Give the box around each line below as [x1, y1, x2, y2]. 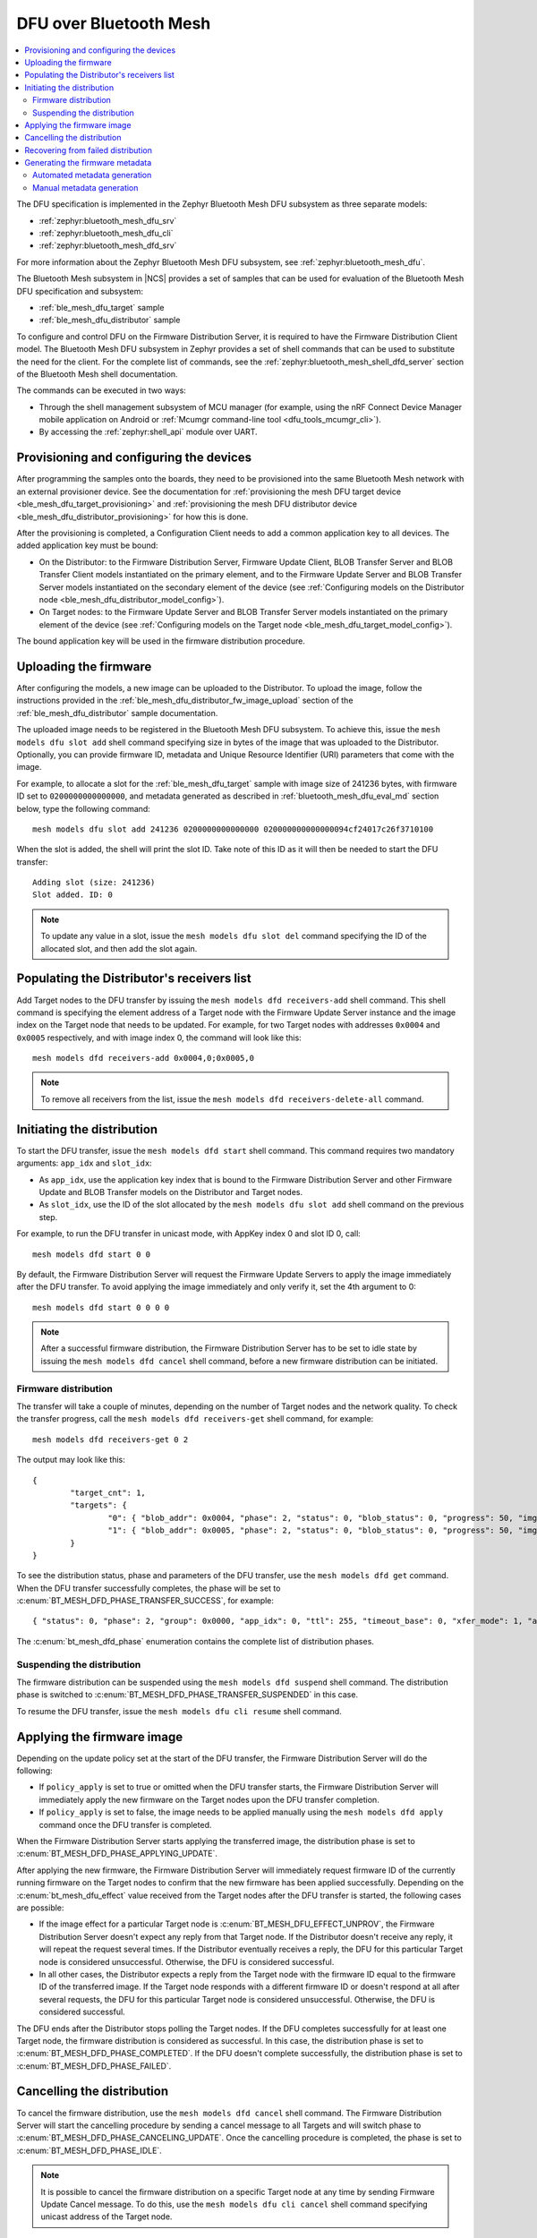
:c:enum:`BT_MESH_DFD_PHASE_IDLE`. [16, 2145, 163, 2156]
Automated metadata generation [32, 170, 152, 181]
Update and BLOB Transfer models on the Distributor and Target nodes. [38, 1186, 303, 1197]
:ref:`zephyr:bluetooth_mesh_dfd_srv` [38, 240, 177, 251]
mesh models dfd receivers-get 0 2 [32, 1434, 189, 1445]
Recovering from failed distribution [24, 144, 152, 156]
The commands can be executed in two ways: [16, 385, 187, 396]
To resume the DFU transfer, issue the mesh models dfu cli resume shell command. [16, 1705, 342, 1716]
